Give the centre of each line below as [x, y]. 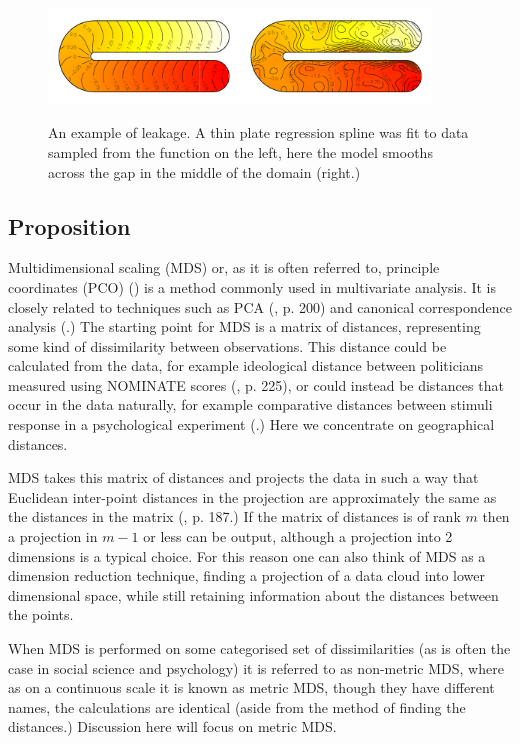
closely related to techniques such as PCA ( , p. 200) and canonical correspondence [260, 306]
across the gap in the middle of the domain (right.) [204, 171]
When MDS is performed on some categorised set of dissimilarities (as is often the [259, 648]
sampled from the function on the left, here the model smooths [240, 151]
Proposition [69, 225]
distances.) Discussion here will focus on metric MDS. [172, 726]
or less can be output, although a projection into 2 [298, 536]
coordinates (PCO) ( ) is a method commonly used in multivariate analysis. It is [252, 286]
